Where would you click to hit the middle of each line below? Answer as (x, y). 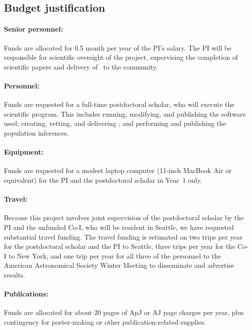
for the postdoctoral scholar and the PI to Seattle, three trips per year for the (120, 246)
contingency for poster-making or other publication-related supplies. (105, 321)
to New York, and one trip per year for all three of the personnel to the (115, 255)
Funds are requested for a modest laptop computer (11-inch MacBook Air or (118, 170)
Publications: (26, 294)
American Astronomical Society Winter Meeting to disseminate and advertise (119, 265)
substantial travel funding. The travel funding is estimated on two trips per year (123, 236)
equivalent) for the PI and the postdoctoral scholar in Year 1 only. (103, 180)
